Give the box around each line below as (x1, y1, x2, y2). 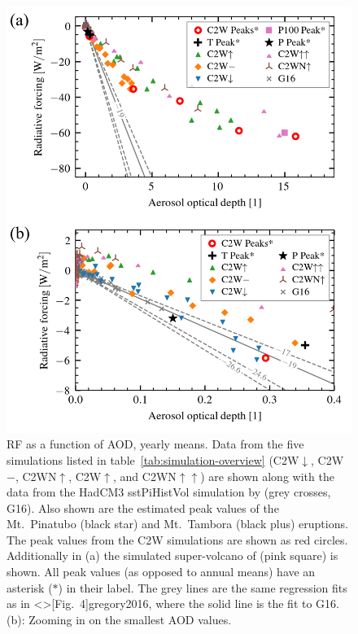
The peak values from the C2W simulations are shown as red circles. (7, 531, 348, 548)
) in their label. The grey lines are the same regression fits (58, 579, 347, 596)
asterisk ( (7, 579, 53, 596)
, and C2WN (113, 467, 177, 484)
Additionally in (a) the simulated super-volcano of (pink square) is (7, 547, 338, 564)
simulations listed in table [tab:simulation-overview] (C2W (7, 451, 299, 468)
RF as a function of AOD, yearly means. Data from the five (7, 435, 304, 453)
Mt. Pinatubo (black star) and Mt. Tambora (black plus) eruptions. (7, 515, 348, 532)
